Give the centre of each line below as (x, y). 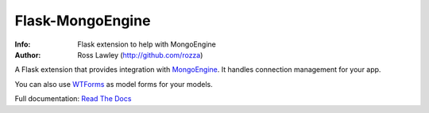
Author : (28, 55)
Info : (23, 44)
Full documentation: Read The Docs (73, 99)
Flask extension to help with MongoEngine (147, 44)
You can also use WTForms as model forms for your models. (114, 84)
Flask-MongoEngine (83, 21)
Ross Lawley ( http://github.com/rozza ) (140, 55)
